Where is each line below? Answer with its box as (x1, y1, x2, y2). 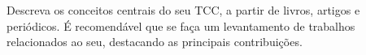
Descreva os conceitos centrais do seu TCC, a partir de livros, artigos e (7, 2, 360, 18)
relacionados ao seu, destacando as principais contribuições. (7, 33, 303, 50)
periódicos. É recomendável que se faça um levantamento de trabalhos (7, 17, 355, 34)
